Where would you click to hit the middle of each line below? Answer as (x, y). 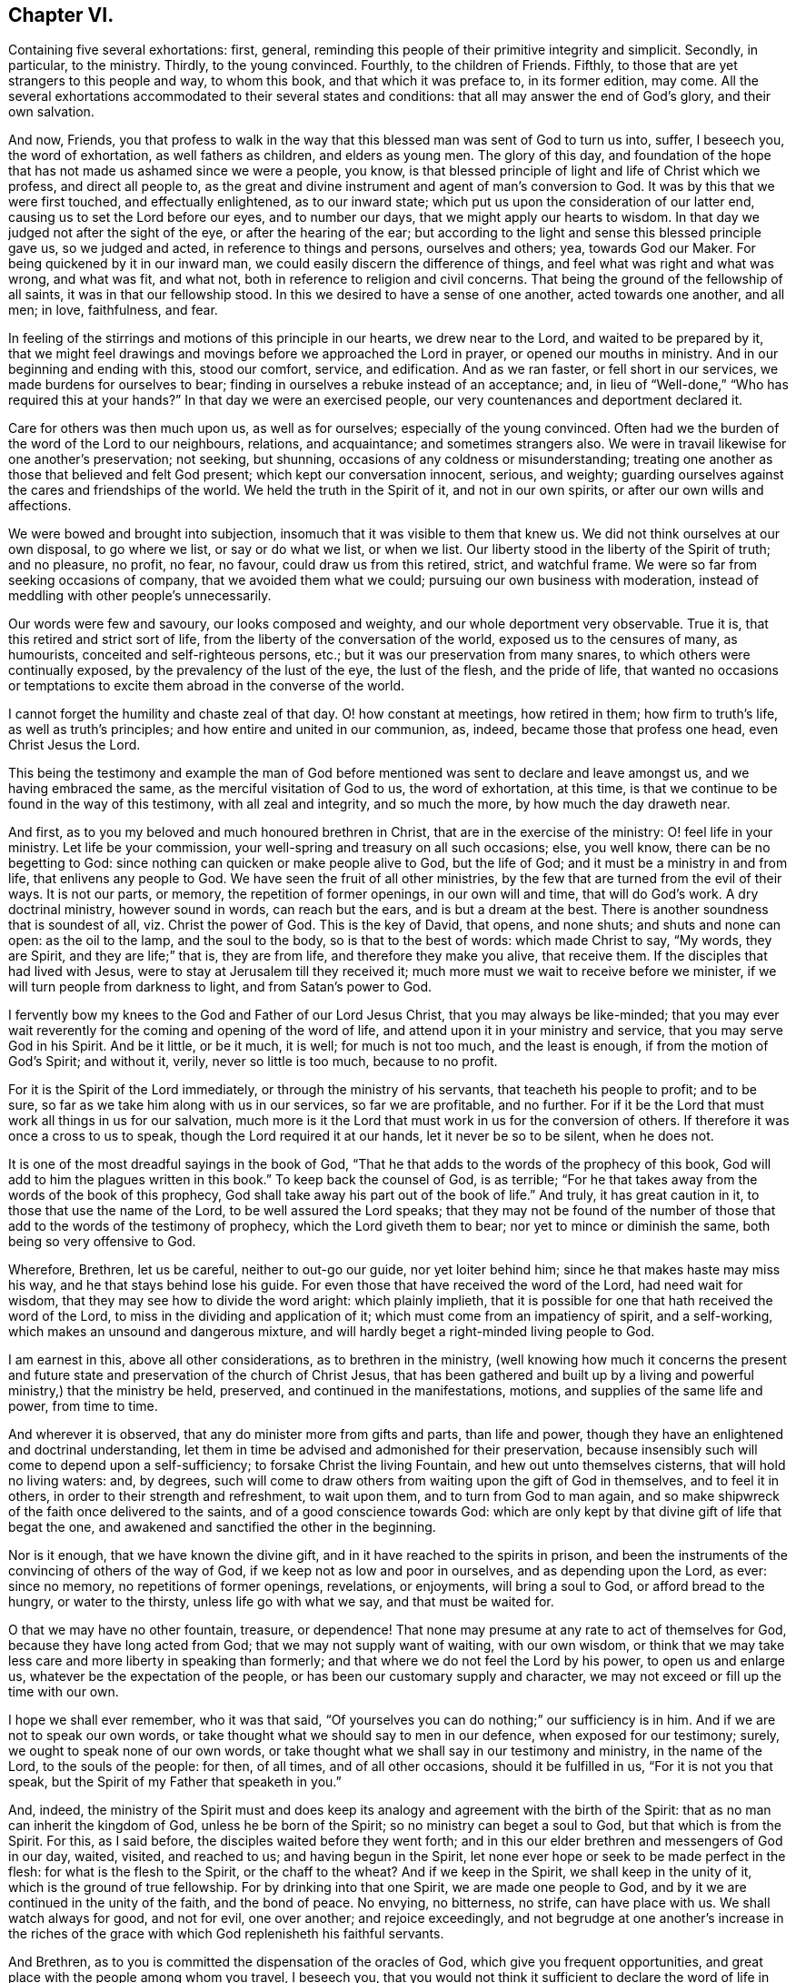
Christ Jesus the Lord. (75, 745)
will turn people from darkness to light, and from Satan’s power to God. (220, 987)
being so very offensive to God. (102, 1242)
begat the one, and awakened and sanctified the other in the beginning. (222, 1527)
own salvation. (51, 112)
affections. (40, 506)
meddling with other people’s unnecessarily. (140, 596)
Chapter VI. (61, 15)
